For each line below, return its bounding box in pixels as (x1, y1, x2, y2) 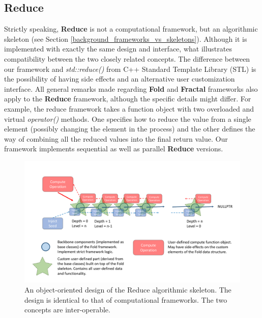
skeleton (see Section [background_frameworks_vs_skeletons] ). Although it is (4, 33, 247, 44)
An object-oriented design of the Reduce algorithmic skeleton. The (24, 284, 231, 295)
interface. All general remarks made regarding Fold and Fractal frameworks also (4, 83, 258, 94)
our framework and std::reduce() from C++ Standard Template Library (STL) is (4, 63, 256, 74)
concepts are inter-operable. (24, 304, 110, 315)
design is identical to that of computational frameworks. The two (24, 294, 227, 305)
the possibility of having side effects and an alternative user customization (4, 73, 235, 84)
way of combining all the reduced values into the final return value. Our (4, 133, 228, 144)
